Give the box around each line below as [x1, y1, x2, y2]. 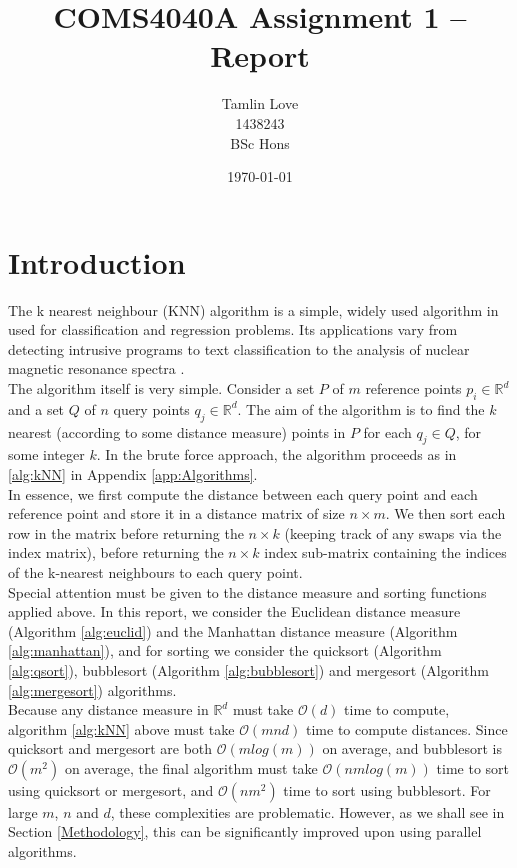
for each [363, 421, 412, 442]
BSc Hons [230, 132, 290, 153]
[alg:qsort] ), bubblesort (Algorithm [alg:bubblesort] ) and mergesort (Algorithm [8, 659, 489, 680]
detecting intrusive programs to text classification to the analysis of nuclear [8, 338, 470, 359]
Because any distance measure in [8, 699, 209, 720]
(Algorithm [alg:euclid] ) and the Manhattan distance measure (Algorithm [8, 620, 458, 641]
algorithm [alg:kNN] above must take [8, 718, 235, 739]
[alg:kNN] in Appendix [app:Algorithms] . [8, 463, 258, 484]
